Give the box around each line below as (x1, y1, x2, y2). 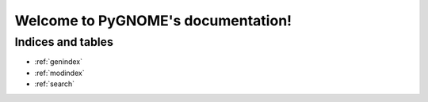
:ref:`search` (34, 79, 75, 89)
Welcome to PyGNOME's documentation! (14, 12, 292, 29)
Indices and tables (14, 35, 114, 49)
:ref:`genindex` (34, 57, 83, 66)
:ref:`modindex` (34, 68, 85, 77)
